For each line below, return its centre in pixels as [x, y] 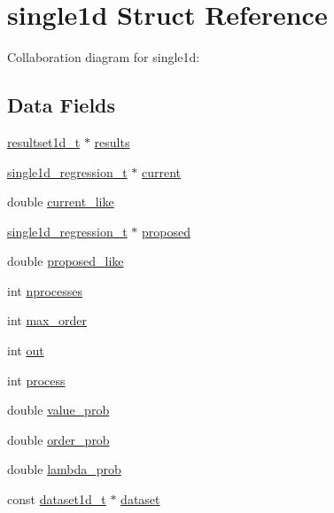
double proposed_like [66, 261]
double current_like [61, 202]
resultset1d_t [44, 141]
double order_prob [58, 439]
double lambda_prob [64, 469]
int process [36, 380]
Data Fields [62, 105]
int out [26, 350]
